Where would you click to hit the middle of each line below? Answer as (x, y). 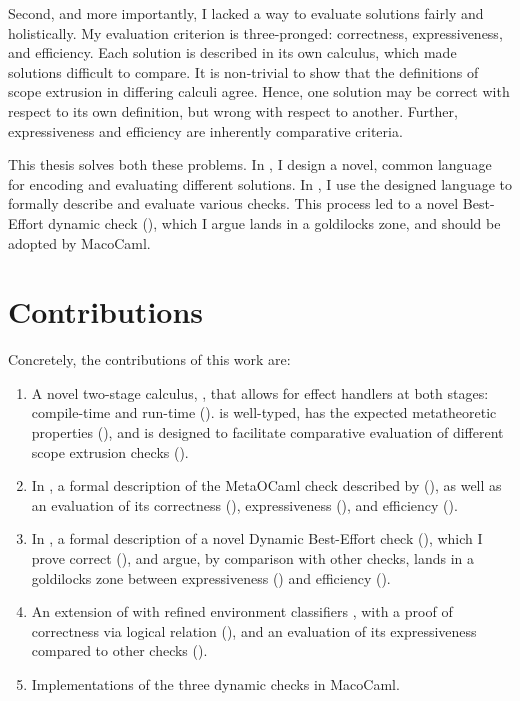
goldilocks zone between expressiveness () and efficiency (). (211, 577)
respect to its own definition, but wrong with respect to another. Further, (233, 110)
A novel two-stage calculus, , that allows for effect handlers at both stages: (260, 392)
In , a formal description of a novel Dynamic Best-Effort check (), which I (257, 538)
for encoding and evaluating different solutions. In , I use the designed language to (260, 183)
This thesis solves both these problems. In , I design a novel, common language (250, 164)
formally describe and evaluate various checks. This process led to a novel (233, 203)
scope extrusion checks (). (110, 451)
